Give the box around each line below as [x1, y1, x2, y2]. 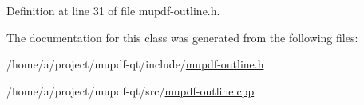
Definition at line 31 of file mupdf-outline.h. [6, 2, 220, 18]
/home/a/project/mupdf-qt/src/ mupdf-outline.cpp [6, 82, 255, 99]
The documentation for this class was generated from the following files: [6, 29, 358, 45]
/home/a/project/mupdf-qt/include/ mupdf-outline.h [6, 56, 264, 72]
